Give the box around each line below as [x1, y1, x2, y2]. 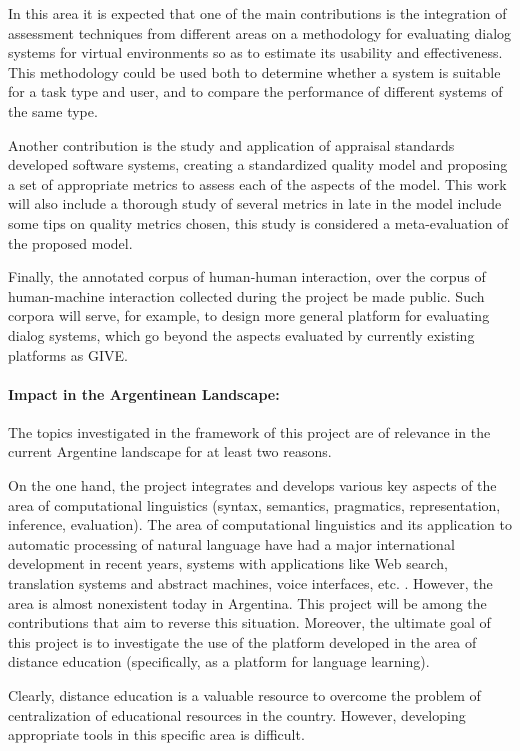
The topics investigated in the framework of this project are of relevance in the [8, 421, 491, 442]
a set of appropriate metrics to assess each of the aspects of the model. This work [8, 173, 507, 194]
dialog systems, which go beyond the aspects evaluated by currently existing [8, 324, 475, 345]
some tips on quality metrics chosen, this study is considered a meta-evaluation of [8, 212, 509, 233]
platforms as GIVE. [8, 344, 128, 365]
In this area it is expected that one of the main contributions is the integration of [8, 3, 507, 23]
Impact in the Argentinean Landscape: [8, 383, 280, 404]
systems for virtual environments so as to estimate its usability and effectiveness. [8, 42, 503, 63]
